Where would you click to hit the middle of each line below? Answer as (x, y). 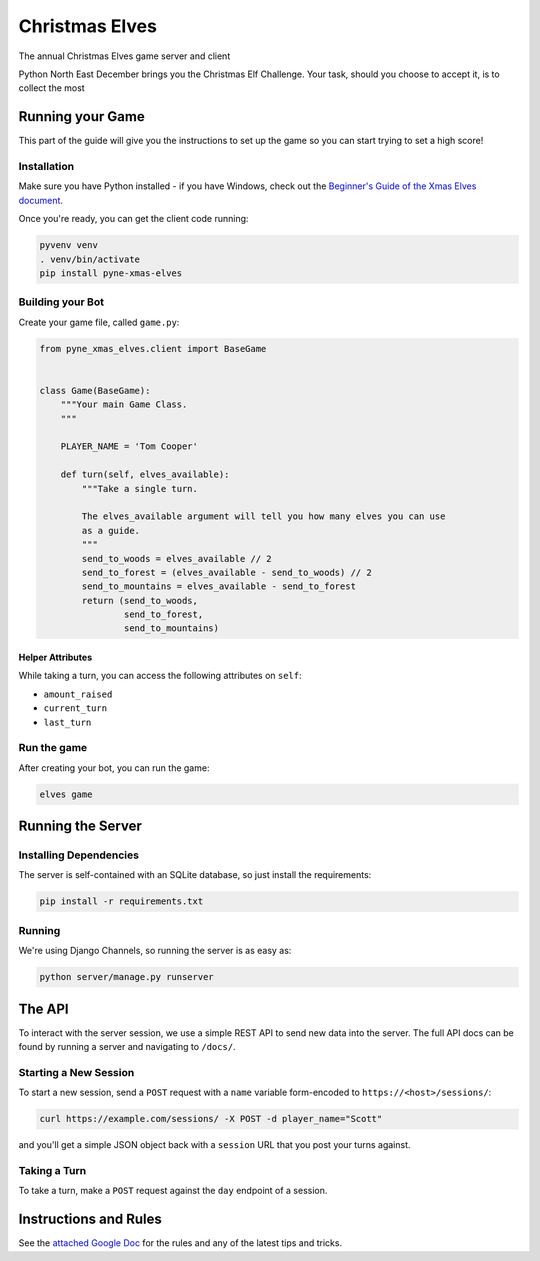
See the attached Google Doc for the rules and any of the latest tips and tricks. (180, 1243)
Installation (46, 166)
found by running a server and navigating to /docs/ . (127, 1047)
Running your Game (81, 116)
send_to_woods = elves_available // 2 (176, 558)
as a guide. (110, 530)
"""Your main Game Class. (124, 404)
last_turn (67, 722)
